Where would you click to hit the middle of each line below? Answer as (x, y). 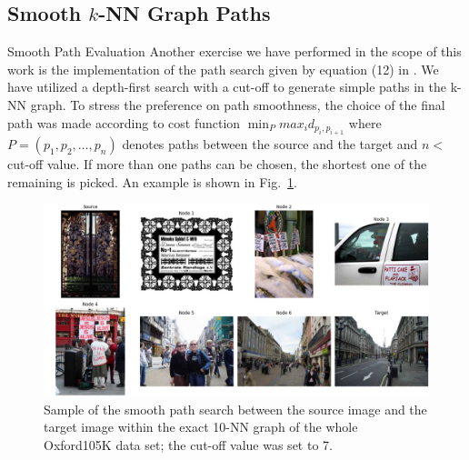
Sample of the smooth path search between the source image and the (235, 409)
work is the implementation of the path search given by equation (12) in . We (223, 69)
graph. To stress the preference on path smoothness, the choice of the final (238, 104)
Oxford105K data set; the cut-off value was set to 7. (188, 444)
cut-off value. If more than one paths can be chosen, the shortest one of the (217, 163)
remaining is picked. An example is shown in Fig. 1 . (152, 181)
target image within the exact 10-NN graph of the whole (201, 427)
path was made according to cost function (124, 122)
